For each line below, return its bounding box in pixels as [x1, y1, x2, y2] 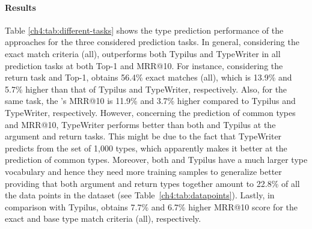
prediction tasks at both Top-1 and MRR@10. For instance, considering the [5, 59, 283, 72]
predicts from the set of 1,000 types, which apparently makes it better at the [5, 141, 287, 154]
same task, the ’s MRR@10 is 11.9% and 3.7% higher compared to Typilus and [5, 94, 296, 107]
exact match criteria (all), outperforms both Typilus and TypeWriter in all [5, 47, 281, 60]
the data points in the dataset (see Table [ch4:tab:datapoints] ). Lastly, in [5, 189, 275, 201]
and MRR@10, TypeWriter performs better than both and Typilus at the [5, 118, 276, 130]
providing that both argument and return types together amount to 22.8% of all [5, 177, 300, 189]
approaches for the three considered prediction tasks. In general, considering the [5, 35, 299, 48]
